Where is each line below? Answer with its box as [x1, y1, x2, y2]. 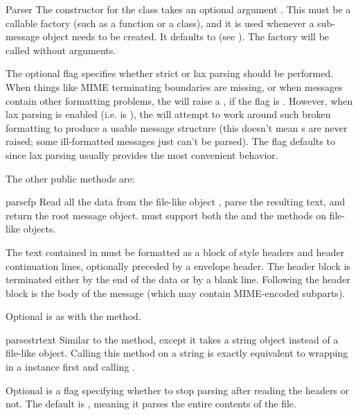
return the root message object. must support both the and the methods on [6, 207, 326, 222]
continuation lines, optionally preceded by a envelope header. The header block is [6, 258, 351, 273]
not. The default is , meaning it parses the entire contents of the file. [6, 396, 296, 411]
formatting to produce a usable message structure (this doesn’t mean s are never [6, 120, 348, 135]
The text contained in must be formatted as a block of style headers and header [6, 244, 345, 259]
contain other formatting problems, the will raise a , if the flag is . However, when [6, 93, 353, 108]
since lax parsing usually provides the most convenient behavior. [6, 147, 278, 162]
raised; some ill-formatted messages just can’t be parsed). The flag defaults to [6, 134, 335, 149]
